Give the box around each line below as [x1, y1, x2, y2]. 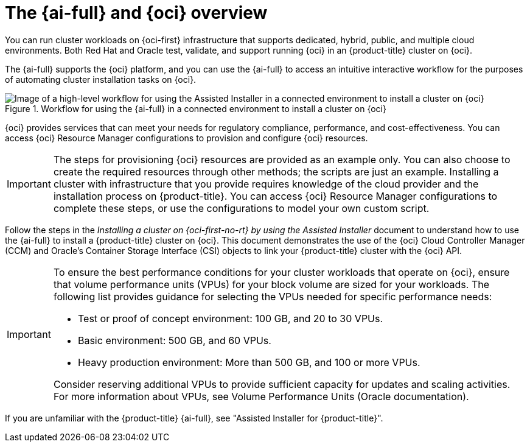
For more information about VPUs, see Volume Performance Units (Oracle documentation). [53, 390, 469, 403]
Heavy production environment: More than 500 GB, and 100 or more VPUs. [77, 356, 420, 368]
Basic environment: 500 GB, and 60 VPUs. [77, 334, 271, 347]
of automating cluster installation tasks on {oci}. [5, 74, 197, 85]
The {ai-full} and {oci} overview [5, 2, 268, 23]
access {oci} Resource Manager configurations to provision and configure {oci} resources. [5, 132, 368, 143]
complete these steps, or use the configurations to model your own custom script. [53, 202, 430, 214]
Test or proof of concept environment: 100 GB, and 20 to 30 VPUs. [77, 312, 383, 325]
